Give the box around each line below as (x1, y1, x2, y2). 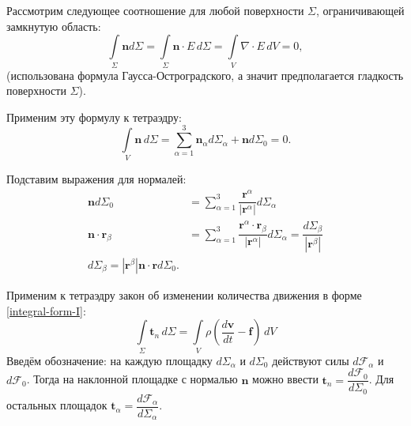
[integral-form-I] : (6, 302, 86, 319)
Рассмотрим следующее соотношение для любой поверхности (6, 2, 304, 18)
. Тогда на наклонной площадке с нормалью (26, 371, 238, 387)
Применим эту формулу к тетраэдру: (6, 108, 182, 125)
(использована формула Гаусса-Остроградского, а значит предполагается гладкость (6, 66, 404, 83)
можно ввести (252, 371, 319, 387)
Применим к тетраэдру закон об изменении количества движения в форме (6, 287, 362, 303)
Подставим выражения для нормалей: (6, 171, 187, 187)
